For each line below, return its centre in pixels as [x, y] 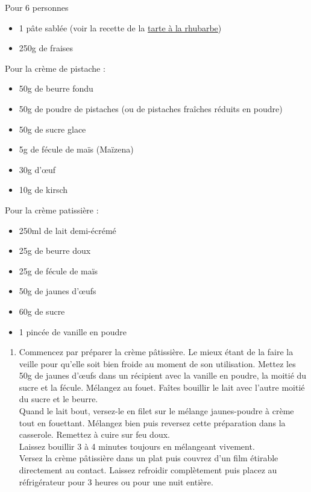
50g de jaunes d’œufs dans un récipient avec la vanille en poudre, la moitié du [163, 375]
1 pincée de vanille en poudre [73, 331]
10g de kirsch [43, 190]
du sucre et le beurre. [58, 399]
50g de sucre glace [52, 129]
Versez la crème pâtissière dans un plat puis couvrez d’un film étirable [149, 458]
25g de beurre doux [55, 251]
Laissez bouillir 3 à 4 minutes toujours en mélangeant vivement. [137, 446]
